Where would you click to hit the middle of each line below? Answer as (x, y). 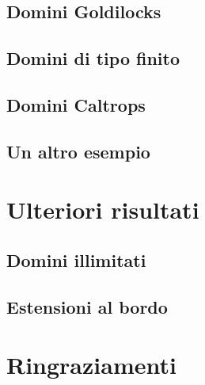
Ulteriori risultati (103, 210)
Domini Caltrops (76, 104)
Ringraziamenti (91, 365)
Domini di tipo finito (93, 58)
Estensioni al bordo (87, 306)
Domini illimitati (76, 259)
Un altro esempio (78, 151)
